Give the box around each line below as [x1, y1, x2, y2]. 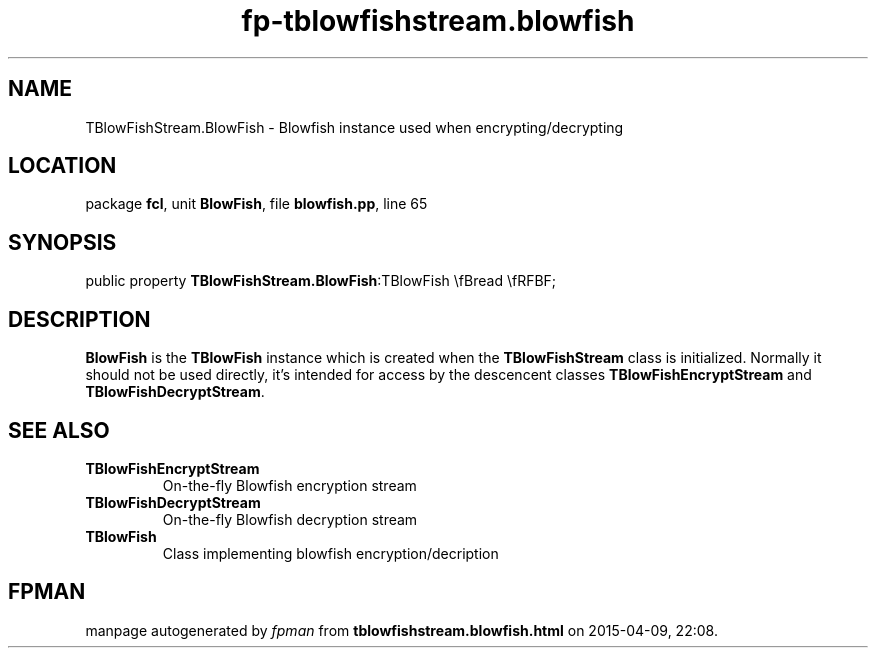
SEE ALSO [8, 417, 110, 443]
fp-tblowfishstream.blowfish [241, 4, 635, 38]
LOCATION [8, 153, 117, 179]
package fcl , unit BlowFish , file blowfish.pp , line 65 [85, 195, 428, 213]
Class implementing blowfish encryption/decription [162, 544, 499, 562]
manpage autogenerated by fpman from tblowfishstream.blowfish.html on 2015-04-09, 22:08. [85, 621, 718, 639]
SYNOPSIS [8, 229, 117, 255]
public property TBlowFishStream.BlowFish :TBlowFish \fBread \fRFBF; [85, 272, 557, 290]
